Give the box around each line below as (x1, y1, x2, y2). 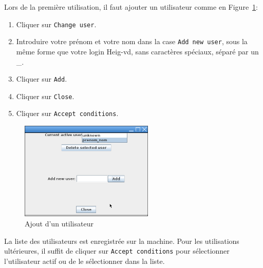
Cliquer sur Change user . (16, 18, 97, 29)
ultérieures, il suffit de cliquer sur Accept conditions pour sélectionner (4, 245, 230, 256)
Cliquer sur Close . (16, 90, 74, 101)
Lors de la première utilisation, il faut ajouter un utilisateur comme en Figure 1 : (4, 2, 258, 12)
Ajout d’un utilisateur (25, 218, 93, 228)
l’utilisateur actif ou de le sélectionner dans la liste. (4, 255, 165, 266)
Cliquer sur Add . (16, 73, 67, 84)
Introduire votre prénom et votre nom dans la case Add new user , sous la (16, 36, 248, 47)
